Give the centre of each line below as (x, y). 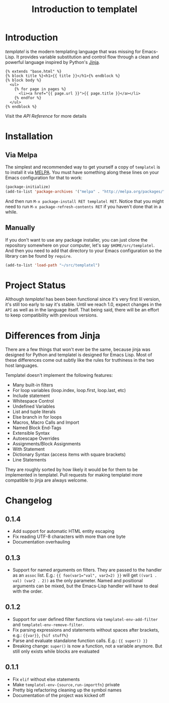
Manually (20, 228)
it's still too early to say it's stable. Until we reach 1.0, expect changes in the (83, 304)
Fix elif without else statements (46, 679)
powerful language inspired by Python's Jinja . (53, 62)
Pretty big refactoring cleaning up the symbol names (67, 690)
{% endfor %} (28, 98)
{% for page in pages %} (40, 89)
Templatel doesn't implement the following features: (59, 375)
